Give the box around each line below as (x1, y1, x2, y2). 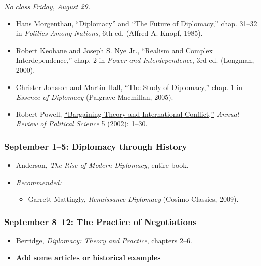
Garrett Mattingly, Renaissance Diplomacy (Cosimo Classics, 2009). (28, 194, 239, 204)
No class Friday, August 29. (4, 1, 91, 11)
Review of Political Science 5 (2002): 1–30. (16, 118, 148, 129)
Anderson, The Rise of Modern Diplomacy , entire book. (16, 160, 189, 170)
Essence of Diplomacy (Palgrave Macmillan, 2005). (16, 92, 173, 102)
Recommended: (16, 176, 62, 187)
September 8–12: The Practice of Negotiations (4, 215, 197, 228)
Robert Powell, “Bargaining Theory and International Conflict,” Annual (16, 108, 239, 119)
